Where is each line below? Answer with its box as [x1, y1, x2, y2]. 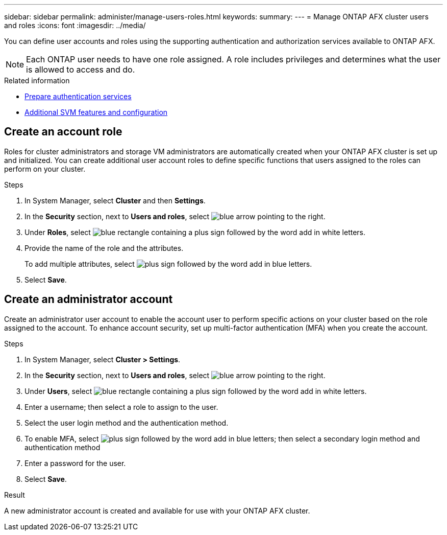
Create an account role [4, 125, 122, 138]
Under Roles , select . [24, 227, 366, 237]
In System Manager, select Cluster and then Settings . [24, 196, 206, 205]
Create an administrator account [4, 293, 173, 306]
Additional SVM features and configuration [24, 108, 168, 117]
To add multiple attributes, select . [24, 259, 312, 268]
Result [4, 490, 25, 499]
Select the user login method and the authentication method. [24, 418, 229, 427]
